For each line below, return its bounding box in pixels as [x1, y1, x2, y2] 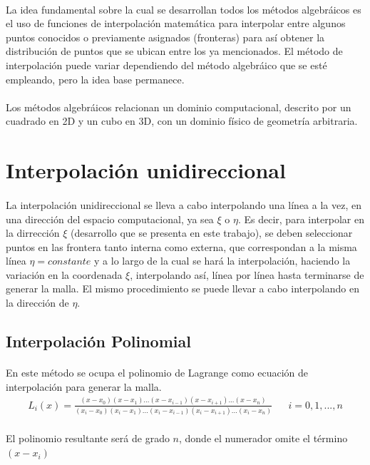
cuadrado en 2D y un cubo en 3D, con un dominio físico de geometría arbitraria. [6, 113, 358, 128]
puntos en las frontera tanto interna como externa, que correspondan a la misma [6, 239, 357, 254]
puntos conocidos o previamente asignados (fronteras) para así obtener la [6, 29, 325, 44]
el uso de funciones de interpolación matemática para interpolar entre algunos [6, 16, 346, 31]
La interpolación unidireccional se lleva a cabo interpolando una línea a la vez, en [6, 197, 361, 212]
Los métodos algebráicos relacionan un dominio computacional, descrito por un [6, 99, 351, 114]
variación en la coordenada [6, 267, 123, 282]
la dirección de [6, 295, 69, 310]
